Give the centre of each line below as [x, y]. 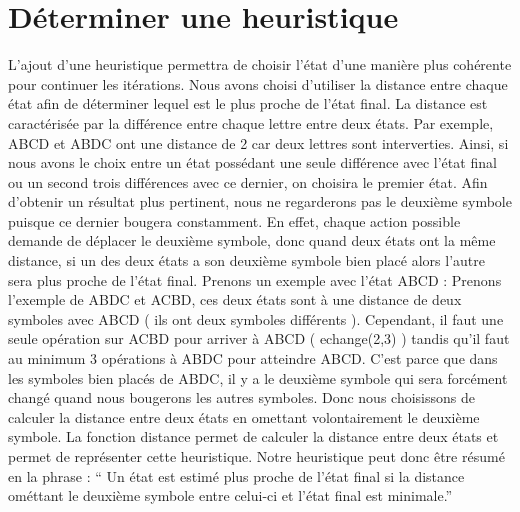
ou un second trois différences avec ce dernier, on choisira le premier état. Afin [248, 181]
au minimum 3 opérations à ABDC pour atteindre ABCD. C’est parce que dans [253, 358]
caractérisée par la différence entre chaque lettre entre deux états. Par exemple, [251, 122]
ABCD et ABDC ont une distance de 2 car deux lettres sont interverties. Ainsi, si [258, 142]
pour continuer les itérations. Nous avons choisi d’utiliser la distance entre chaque [258, 83]
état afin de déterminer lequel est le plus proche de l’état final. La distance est [248, 103]
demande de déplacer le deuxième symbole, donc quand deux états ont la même [252, 240]
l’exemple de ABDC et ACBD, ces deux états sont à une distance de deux [235, 299]
